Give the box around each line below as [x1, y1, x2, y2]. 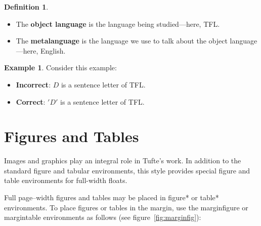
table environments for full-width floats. [4, 175, 127, 186]
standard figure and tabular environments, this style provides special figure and [4, 165, 250, 175]
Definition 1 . [4, 2, 49, 12]
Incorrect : [16, 79, 51, 89]
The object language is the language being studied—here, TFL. [16, 18, 220, 29]
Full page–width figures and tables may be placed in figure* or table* [4, 192, 219, 203]
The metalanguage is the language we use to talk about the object [16, 35, 228, 46]
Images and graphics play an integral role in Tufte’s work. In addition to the [4, 155, 241, 166]
